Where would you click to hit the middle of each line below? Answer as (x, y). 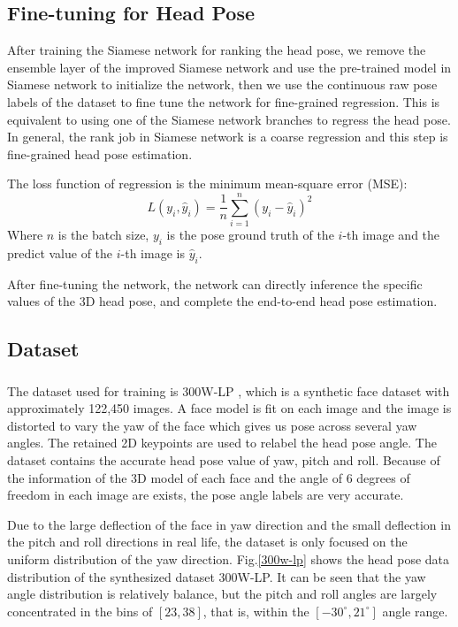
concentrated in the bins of (80, 611)
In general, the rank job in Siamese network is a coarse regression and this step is (228, 137)
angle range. (415, 611)
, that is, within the (256, 611)
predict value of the (60, 252)
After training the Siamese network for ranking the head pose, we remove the (217, 50)
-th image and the (391, 235)
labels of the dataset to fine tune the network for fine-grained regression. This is (224, 101)
